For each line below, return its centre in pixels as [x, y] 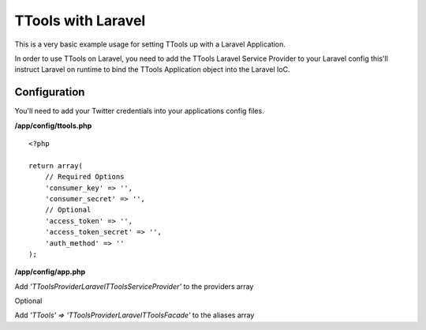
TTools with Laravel [80, 21]
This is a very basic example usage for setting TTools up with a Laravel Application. [150, 44]
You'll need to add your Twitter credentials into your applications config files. [139, 111]
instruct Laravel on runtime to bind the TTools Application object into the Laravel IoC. [152, 69]
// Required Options [84, 177]
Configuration [50, 92]
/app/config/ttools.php [53, 126]
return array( [56, 165]
